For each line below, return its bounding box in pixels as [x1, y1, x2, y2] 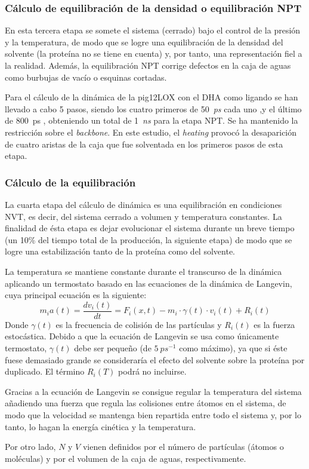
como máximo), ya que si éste [179, 341, 288, 354]
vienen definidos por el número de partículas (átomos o [82, 440, 284, 453]
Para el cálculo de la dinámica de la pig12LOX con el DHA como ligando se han [5, 91, 298, 103]
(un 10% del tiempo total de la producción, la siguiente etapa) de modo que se [5, 233, 292, 246]
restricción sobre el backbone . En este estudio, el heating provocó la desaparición [5, 125, 297, 138]
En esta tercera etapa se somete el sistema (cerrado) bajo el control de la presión [5, 24, 301, 36]
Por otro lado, [5, 440, 56, 453]
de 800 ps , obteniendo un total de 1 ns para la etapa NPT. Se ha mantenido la [5, 114, 298, 127]
